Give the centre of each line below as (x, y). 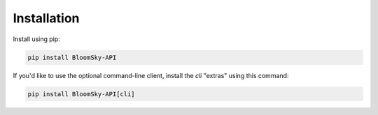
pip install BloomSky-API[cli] (82, 94)
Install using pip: (37, 39)
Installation (46, 18)
